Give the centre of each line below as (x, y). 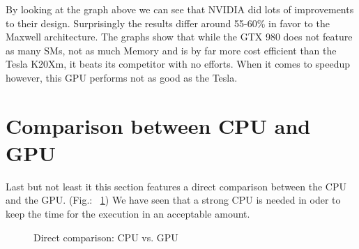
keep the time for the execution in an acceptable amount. (128, 214)
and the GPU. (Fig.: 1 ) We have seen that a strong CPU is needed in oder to (173, 200)
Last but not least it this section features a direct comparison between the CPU (176, 186)
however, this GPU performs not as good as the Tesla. (122, 77)
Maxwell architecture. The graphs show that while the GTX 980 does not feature (179, 37)
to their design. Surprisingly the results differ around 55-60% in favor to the (168, 23)
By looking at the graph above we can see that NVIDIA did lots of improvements (180, 9)
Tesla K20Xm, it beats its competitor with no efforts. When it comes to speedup (178, 64)
